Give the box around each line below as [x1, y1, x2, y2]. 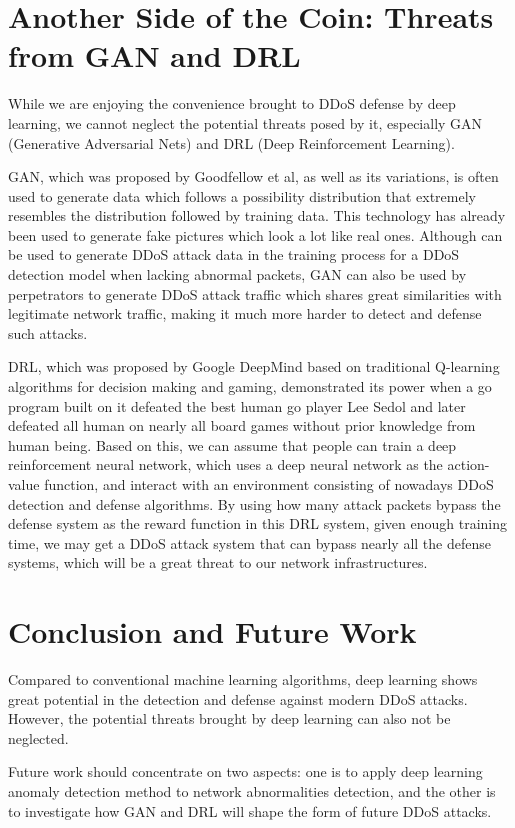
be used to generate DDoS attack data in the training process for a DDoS [8, 244, 460, 265]
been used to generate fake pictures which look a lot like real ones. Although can [8, 224, 503, 245]
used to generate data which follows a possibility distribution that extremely [8, 185, 476, 206]
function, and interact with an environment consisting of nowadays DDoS [44, 474, 494, 494]
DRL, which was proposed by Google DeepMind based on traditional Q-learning [8, 356, 500, 377]
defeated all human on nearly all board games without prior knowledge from [8, 415, 476, 436]
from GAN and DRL [8, 35, 301, 76]
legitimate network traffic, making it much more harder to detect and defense [8, 303, 482, 324]
